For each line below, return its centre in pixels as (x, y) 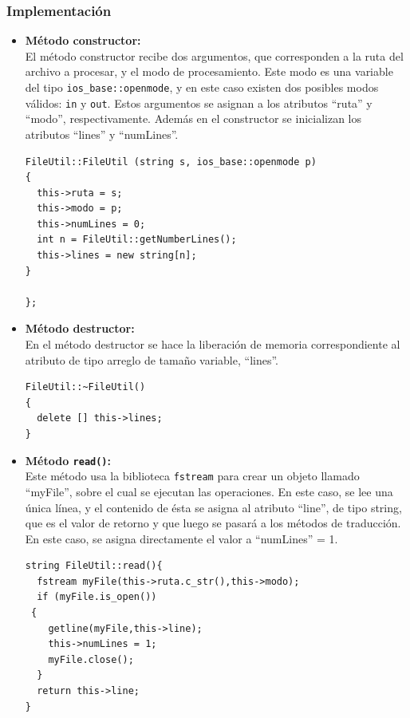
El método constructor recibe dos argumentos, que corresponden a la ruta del (214, 55)
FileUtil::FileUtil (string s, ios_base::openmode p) (171, 162)
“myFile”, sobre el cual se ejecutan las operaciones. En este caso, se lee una (209, 491)
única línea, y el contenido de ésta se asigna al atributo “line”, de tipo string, (213, 507)
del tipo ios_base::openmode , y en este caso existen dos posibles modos (202, 87)
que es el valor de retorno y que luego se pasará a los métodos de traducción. (213, 523)
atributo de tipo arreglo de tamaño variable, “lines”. (152, 359)
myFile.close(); (91, 659)
